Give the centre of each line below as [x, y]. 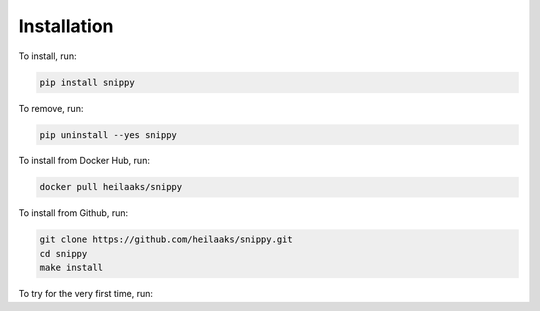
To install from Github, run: [73, 213]
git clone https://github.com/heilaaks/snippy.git [166, 239]
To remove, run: [51, 108]
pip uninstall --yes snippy [108, 134]
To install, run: [47, 56]
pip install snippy [87, 82]
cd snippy [63, 253]
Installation [66, 26]
